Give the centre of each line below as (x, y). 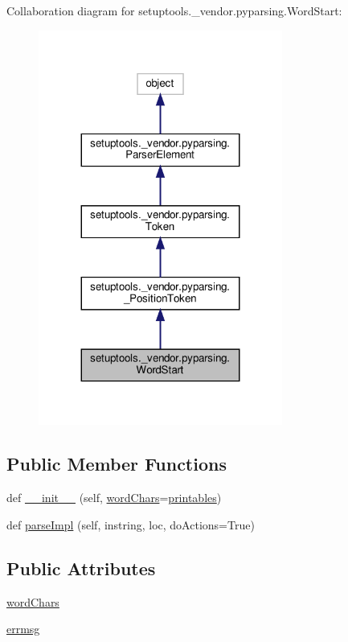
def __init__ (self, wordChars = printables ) (114, 498)
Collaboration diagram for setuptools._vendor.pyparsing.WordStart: (174, 10)
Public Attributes (81, 568)
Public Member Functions (117, 464)
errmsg (23, 629)
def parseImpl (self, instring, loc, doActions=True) (131, 524)
